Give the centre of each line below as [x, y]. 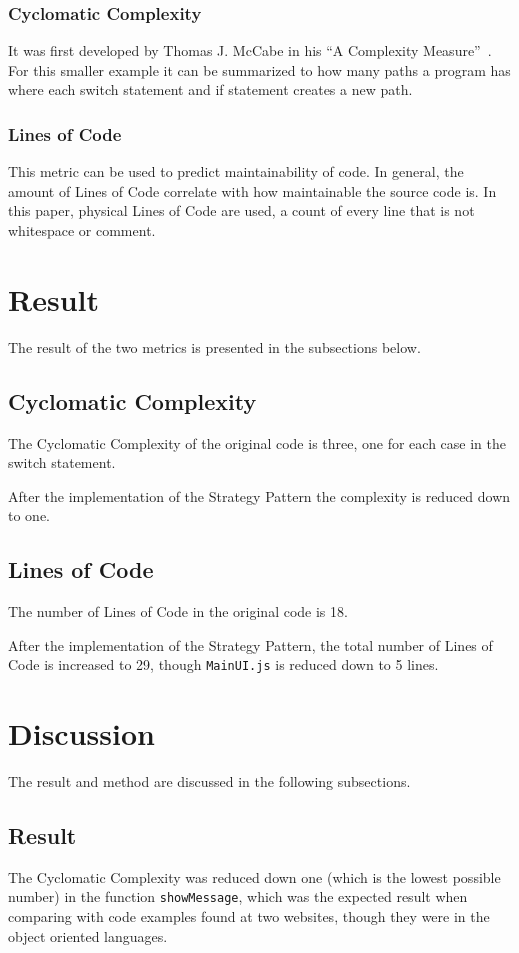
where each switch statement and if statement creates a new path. [210, 89]
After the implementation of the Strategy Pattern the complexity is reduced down [259, 495]
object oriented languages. [88, 935]
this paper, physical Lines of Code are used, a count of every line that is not [241, 210]
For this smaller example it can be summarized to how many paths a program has [259, 69]
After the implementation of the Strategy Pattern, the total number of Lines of [250, 644]
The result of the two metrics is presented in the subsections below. [214, 346]
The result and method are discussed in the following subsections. [209, 781]
